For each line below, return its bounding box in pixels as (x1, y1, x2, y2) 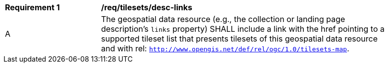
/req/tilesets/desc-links (101, 2, 192, 12)
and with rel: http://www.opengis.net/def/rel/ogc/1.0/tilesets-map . (101, 44, 349, 53)
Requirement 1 (5, 2, 60, 12)
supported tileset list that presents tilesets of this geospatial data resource (101, 34, 378, 44)
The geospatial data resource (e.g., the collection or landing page (101, 14, 345, 24)
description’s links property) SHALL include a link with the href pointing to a (101, 24, 385, 34)
